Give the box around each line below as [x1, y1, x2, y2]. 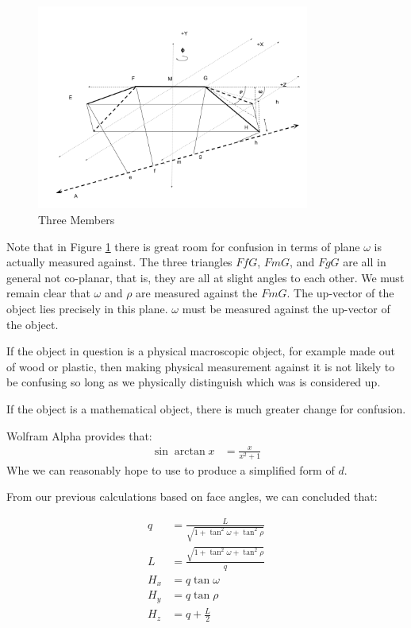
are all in [343, 254, 386, 270]
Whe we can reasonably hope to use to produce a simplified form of [6, 461, 335, 478]
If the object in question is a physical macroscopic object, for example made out [6, 343, 395, 359]
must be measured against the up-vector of [182, 300, 390, 316]
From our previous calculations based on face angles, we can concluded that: [6, 488, 378, 505]
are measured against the [136, 285, 258, 301]
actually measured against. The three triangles [6, 254, 232, 270]
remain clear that [6, 285, 90, 301]
